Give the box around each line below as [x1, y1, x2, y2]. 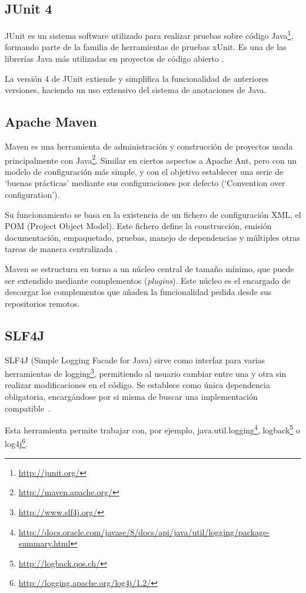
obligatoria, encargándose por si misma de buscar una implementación [5, 390, 258, 403]
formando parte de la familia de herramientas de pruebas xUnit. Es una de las [5, 41, 287, 53]
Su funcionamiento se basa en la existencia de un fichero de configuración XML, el [5, 208, 301, 220]
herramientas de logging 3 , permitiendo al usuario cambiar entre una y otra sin [5, 366, 287, 379]
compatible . [5, 402, 51, 414]
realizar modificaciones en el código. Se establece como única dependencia [5, 379, 270, 391]
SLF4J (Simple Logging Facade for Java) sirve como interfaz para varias [5, 353, 265, 366]
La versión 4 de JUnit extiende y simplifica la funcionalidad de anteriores [5, 72, 269, 84]
